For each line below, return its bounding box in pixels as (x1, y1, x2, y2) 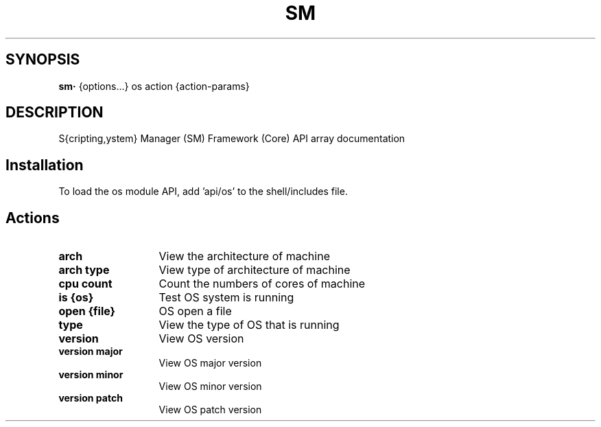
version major (58, 345, 123, 358)
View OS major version (158, 357, 262, 369)
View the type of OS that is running (158, 318, 340, 332)
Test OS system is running (158, 290, 294, 305)
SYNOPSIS (5, 51, 80, 69)
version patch (58, 392, 123, 404)
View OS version (158, 332, 244, 346)
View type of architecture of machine (158, 263, 351, 277)
